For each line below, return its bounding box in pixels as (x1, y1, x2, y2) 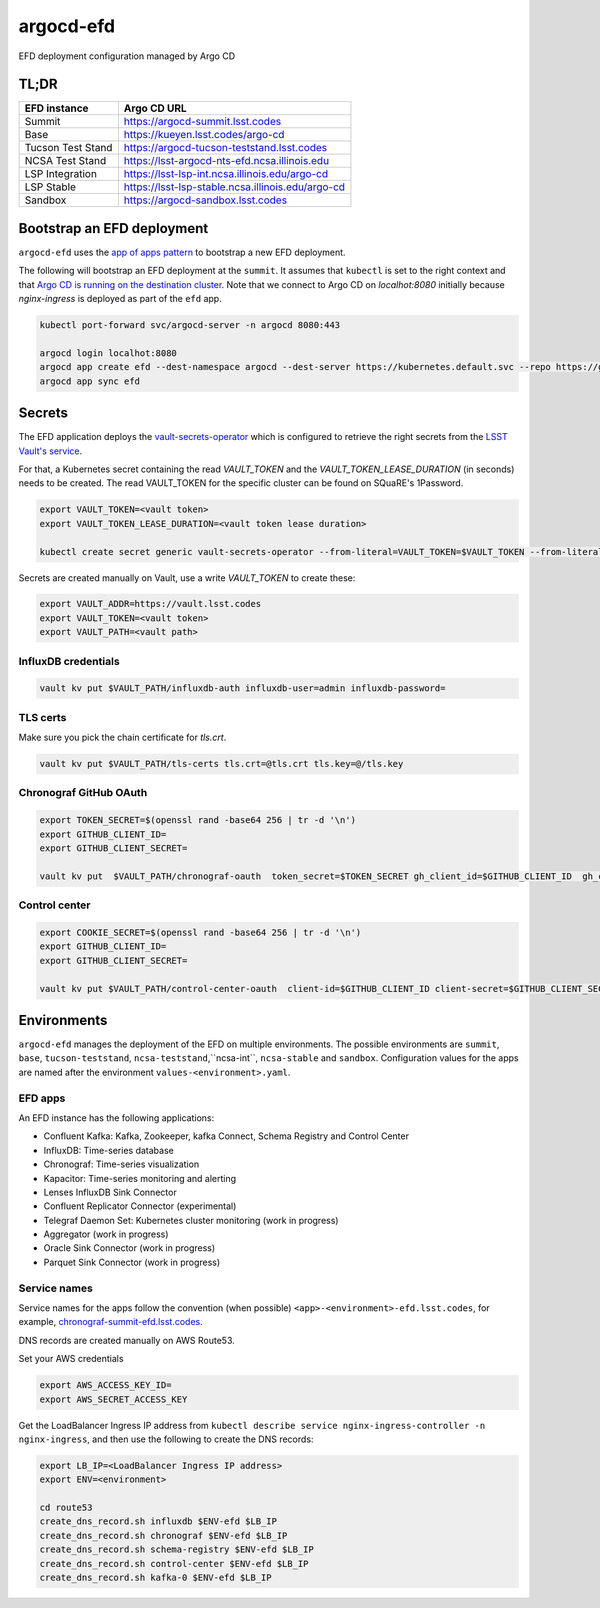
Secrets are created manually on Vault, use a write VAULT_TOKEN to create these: (18, 571, 356, 584)
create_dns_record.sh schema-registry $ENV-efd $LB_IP (39, 1544, 314, 1555)
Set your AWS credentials (18, 1353, 124, 1365)
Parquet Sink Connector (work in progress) (43, 1256, 221, 1268)
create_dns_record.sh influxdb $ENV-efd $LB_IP (39, 1516, 277, 1527)
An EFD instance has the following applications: (18, 1111, 215, 1124)
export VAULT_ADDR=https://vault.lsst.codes (39, 598, 262, 610)
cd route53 (39, 1502, 93, 1514)
